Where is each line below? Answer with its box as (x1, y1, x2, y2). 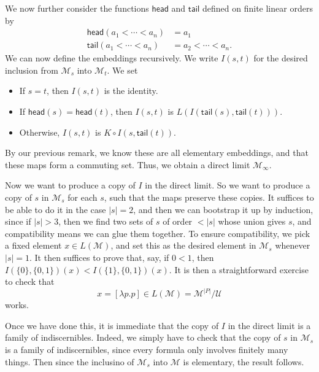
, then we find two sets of (58, 215, 153, 228)
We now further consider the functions (5, 2, 149, 14)
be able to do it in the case (5, 203, 106, 215)
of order (163, 215, 193, 228)
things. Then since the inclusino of (5, 355, 134, 368)
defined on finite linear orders (202, 2, 313, 14)
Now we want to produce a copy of (5, 179, 136, 192)
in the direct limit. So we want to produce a (145, 179, 310, 192)
